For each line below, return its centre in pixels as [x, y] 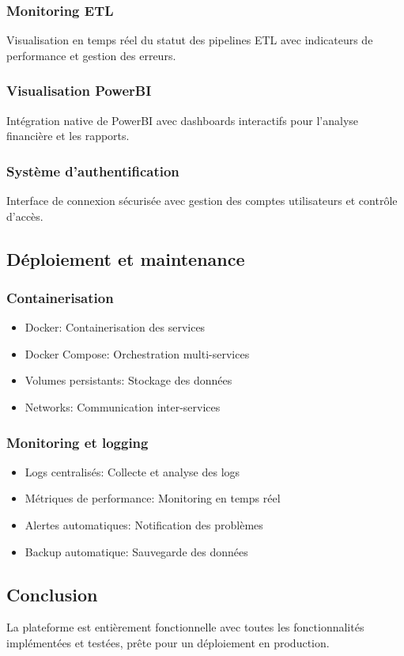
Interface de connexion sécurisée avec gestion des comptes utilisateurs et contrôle [202, 201]
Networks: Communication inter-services [123, 407]
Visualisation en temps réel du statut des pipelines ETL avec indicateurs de [190, 40]
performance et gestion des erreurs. [91, 55]
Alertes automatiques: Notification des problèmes [144, 525]
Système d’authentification [93, 171]
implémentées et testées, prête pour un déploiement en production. [168, 642]
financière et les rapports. [68, 136]
